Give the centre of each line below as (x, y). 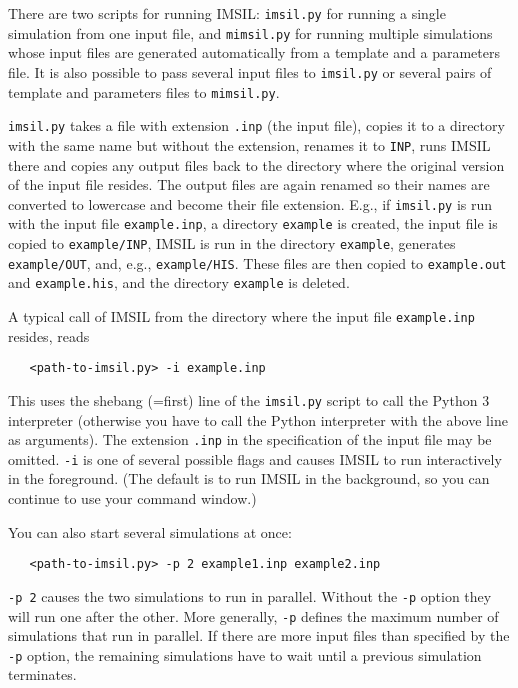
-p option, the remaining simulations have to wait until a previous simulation (245, 654)
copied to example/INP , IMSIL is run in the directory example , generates (232, 243)
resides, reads (49, 335)
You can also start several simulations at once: (150, 531)
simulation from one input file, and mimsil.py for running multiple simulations (250, 32)
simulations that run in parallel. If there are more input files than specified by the (259, 635)
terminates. (42, 674)
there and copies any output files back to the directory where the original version (256, 164)
